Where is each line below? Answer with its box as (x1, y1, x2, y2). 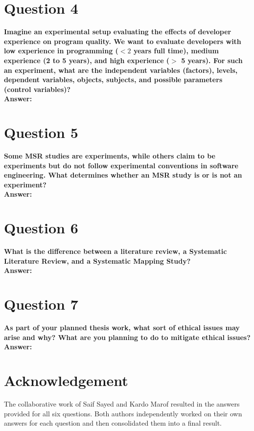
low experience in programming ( (4, 45, 118, 56)
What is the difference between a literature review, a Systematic (4, 246, 227, 256)
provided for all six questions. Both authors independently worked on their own (4, 408, 242, 418)
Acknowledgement (4, 370, 128, 390)
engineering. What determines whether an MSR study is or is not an (4, 170, 242, 180)
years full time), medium (133, 45, 219, 56)
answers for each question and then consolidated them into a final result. (4, 418, 222, 428)
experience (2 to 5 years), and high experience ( (4, 55, 170, 65)
